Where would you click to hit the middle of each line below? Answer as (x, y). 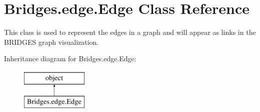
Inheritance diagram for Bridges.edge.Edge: (70, 58)
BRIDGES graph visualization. (51, 42)
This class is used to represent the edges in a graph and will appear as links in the (130, 32)
